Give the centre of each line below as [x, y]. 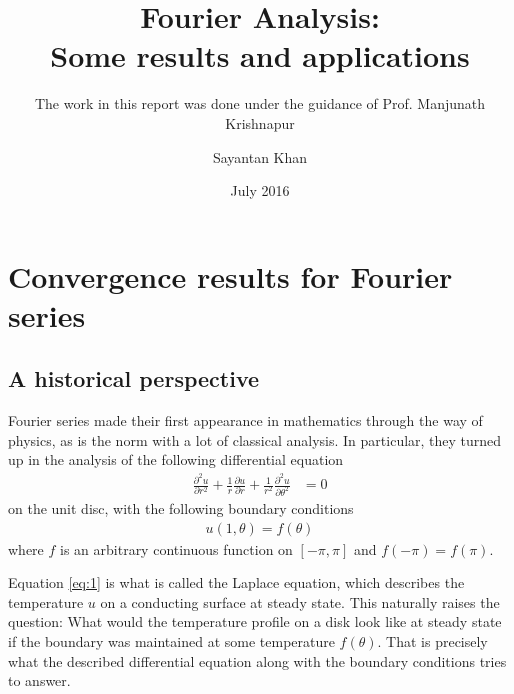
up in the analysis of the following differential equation [176, 459]
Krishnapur [260, 122]
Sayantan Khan [260, 156]
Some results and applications [260, 55]
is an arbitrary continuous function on [176, 548]
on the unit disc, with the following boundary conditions [181, 508]
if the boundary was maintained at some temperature [171, 641]
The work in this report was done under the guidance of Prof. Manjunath [260, 103]
